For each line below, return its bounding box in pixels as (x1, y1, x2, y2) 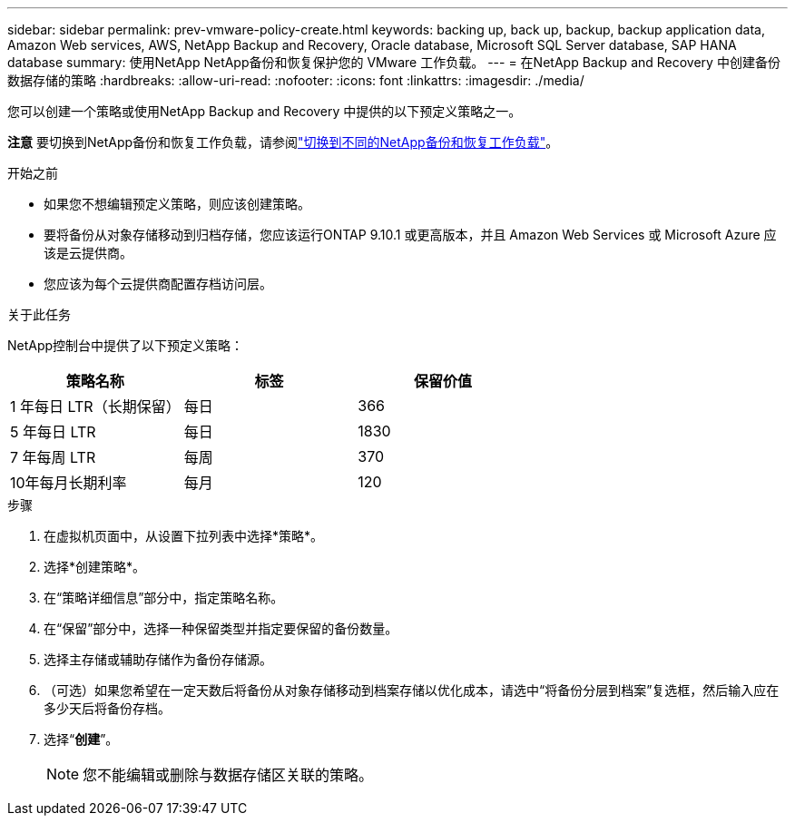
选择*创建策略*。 (44, 559, 146, 574)
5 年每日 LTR (10, 423, 96, 441)
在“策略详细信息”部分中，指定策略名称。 (44, 590, 284, 605)
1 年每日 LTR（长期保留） (10, 397, 181, 416)
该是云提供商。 (44, 245, 132, 260)
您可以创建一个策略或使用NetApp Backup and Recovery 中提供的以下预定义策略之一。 (7, 103, 522, 119)
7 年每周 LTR (10, 448, 96, 466)
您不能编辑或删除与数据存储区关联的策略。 (83, 766, 374, 784)
